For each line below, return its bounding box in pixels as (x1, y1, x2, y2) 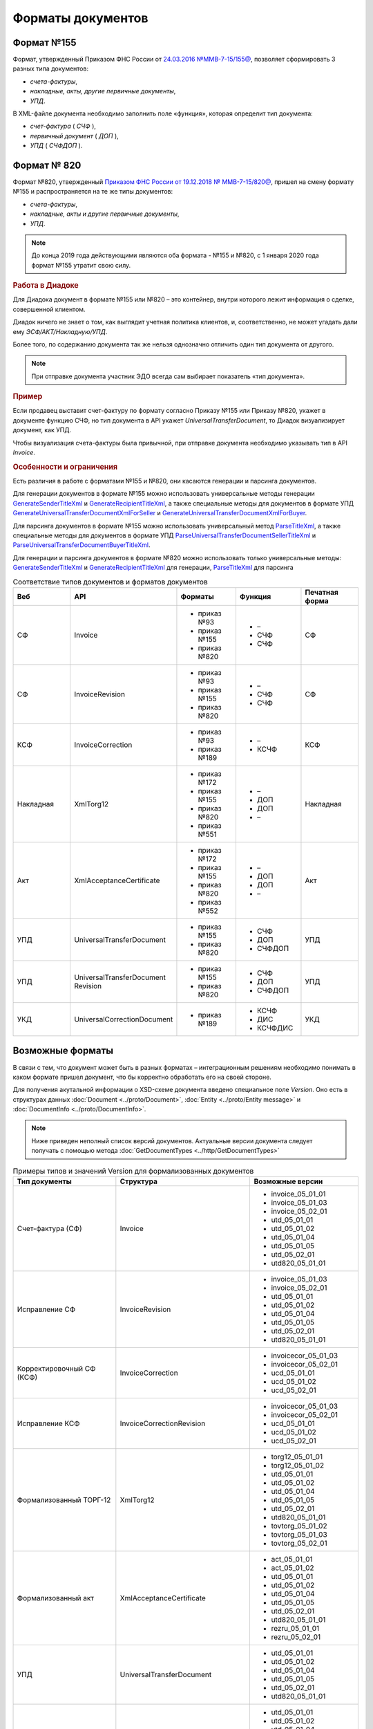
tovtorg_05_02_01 (271, 1539, 327, 1548)
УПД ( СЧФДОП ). (30, 142, 83, 150)
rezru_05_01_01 (271, 1624, 320, 1633)
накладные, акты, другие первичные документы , (30, 87, 176, 95)
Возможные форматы (12, 1045, 114, 1057)
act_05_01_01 (271, 1555, 313, 1564)
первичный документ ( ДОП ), (30, 131, 119, 140)
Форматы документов (12, 10, 149, 26)
